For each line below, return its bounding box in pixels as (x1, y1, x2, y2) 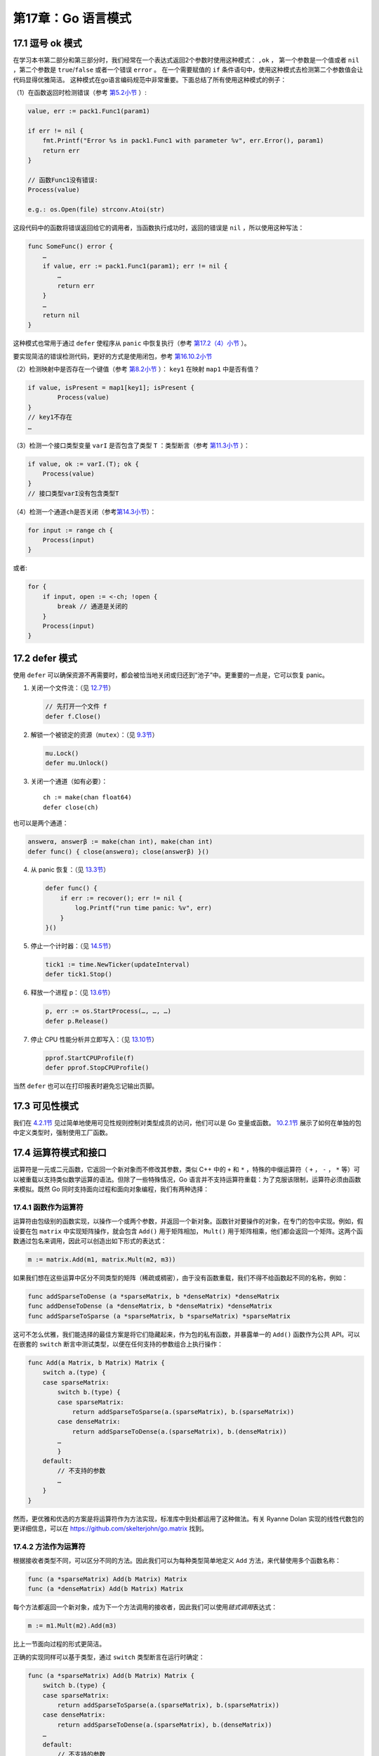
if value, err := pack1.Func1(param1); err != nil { (42, 262, 228, 270)
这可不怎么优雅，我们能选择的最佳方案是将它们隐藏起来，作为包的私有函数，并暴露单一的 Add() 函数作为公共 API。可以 (13, 1330, 361, 1338)
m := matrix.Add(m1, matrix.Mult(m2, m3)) (27, 1255, 176, 1264)
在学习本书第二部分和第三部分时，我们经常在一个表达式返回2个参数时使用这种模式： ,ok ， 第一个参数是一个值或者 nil (13, 56, 359, 65)
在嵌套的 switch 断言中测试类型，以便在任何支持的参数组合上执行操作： (13, 1340, 224, 1349)
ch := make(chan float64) (43, 794, 133, 801)
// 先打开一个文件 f (45, 702, 107, 711)
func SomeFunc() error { (27, 242, 114, 251)
